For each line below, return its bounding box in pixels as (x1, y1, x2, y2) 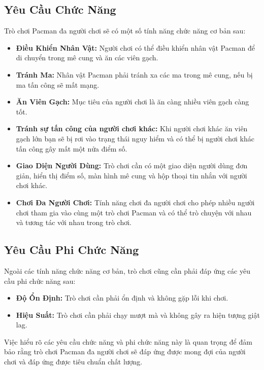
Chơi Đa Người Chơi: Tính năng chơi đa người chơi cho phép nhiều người (16, 197, 255, 207)
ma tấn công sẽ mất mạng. (16, 79, 100, 90)
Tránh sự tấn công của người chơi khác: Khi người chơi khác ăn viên (16, 123, 248, 134)
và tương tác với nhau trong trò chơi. (16, 217, 132, 228)
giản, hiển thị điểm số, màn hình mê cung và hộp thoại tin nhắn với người (16, 170, 247, 180)
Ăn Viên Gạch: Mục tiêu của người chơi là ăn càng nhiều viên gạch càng (16, 96, 249, 107)
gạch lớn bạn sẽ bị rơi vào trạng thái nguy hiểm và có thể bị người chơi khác (16, 133, 254, 143)
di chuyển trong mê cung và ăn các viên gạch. (16, 52, 158, 63)
